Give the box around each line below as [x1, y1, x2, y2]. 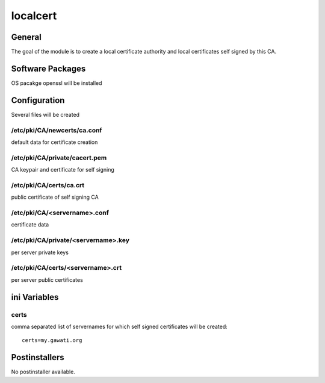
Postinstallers [11, 352, 64, 363]
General [11, 32, 42, 42]
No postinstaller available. [11, 368, 75, 376]
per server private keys [11, 249, 69, 256]
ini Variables [11, 292, 59, 302]
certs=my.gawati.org [22, 337, 82, 344]
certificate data [11, 221, 49, 228]
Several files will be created [11, 111, 80, 118]
